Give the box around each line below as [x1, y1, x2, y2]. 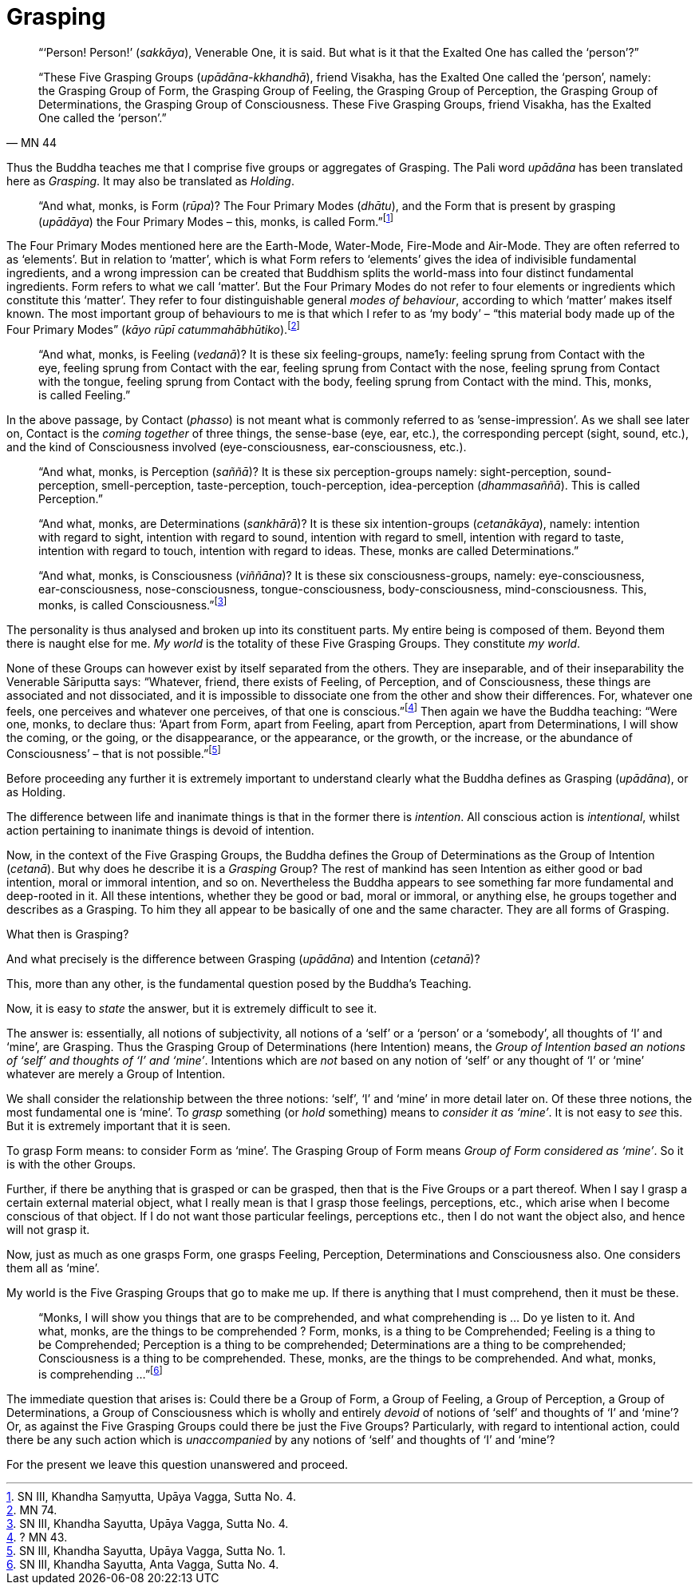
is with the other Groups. [6, 1157, 136, 1172]
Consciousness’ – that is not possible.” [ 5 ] [6, 744, 221, 761]
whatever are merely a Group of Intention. [6, 1067, 226, 1081]
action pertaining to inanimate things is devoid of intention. [6, 823, 314, 838]
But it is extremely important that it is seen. [6, 1119, 231, 1133]
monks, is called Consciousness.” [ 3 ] [38, 596, 227, 612]
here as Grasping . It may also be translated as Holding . [6, 173, 294, 188]
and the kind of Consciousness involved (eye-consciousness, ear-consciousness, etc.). [6, 440, 467, 454]
